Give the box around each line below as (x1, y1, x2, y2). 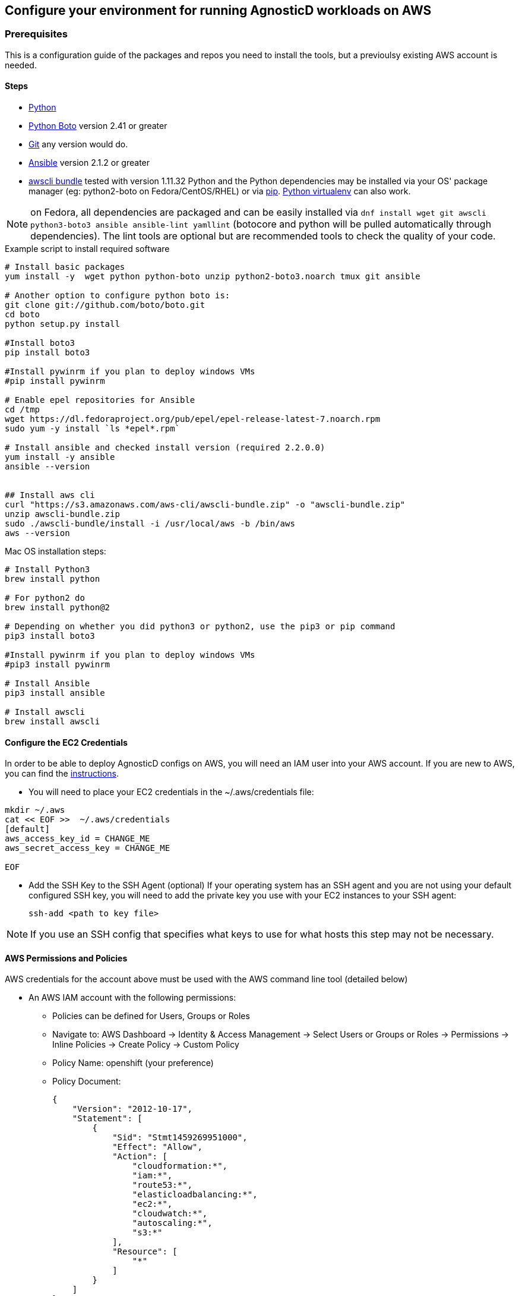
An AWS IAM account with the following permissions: (29, 992, 236, 1003)
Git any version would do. (29, 139, 128, 150)
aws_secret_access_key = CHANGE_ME (5, 843, 170, 853)
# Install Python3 (5, 565, 90, 575)
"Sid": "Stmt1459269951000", (112, 1133, 248, 1143)
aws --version (5, 528, 70, 538)
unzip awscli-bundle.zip (5, 509, 120, 519)
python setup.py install (5, 319, 120, 329)
